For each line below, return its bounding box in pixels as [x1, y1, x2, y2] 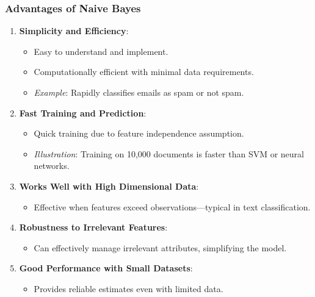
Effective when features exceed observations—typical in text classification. [34, 200, 311, 213]
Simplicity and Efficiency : [19, 24, 129, 37]
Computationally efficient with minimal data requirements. [34, 65, 254, 78]
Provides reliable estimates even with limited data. [34, 282, 223, 295]
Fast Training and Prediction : [19, 106, 147, 119]
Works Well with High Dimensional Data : [19, 179, 199, 192]
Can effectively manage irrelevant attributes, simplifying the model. [34, 241, 287, 254]
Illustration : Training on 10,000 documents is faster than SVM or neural [34, 147, 304, 160]
